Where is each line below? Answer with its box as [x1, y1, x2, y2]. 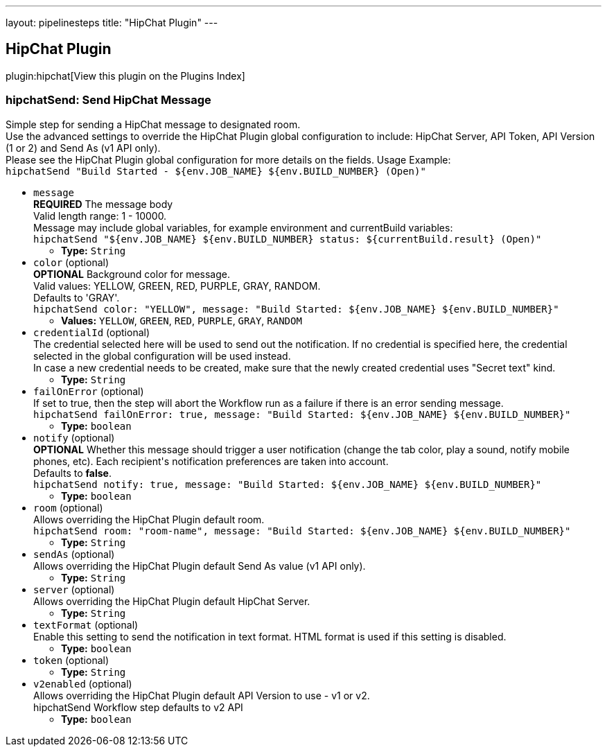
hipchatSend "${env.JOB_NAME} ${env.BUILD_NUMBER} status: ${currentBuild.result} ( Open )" [33, 233, 542, 245]
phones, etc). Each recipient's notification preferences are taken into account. [33, 455, 389, 467]
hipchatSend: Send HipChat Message [6, 93, 211, 107]
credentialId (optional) [33, 326, 150, 338]
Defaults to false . [33, 466, 112, 479]
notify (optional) [33, 431, 115, 444]
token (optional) [33, 654, 109, 666]
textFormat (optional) [33, 618, 139, 631]
